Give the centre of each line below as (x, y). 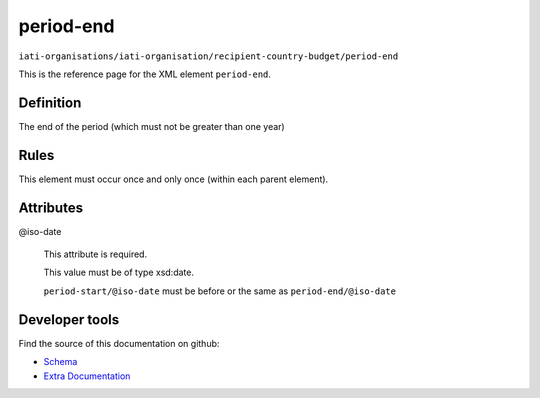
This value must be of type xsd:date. (119, 272)
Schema (60, 362)
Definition (50, 102)
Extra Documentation (87, 376)
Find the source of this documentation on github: (119, 343)
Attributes (51, 207)
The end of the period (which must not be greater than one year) (151, 126)
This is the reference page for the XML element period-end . (145, 74)
